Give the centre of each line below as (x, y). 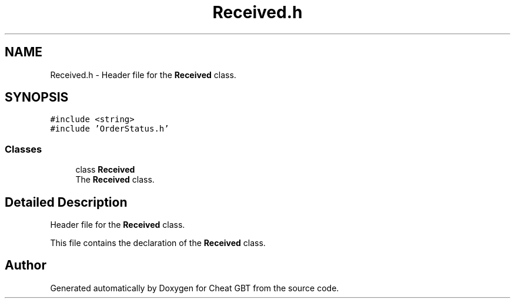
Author (26, 265)
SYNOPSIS (37, 97)
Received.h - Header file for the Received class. (143, 75)
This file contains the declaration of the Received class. (158, 243)
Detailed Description (66, 202)
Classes (24, 149)
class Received (105, 170)
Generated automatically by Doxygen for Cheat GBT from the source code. (195, 288)
